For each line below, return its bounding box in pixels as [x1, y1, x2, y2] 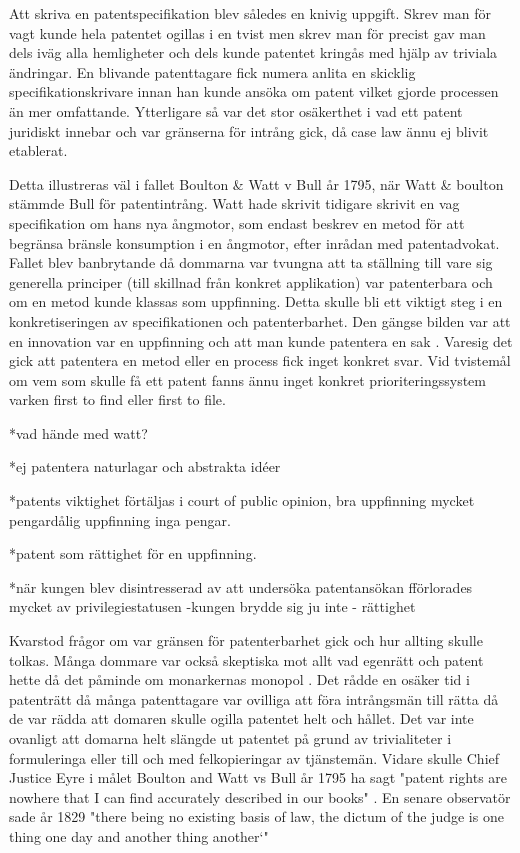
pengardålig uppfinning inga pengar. [9, 509, 231, 530]
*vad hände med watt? [9, 422, 148, 443]
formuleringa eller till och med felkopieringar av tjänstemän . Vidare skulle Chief [9, 747, 500, 768]
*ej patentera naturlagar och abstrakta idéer [9, 456, 281, 477]
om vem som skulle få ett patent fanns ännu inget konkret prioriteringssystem [9, 369, 486, 390]
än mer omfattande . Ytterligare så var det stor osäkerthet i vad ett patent [9, 100, 463, 121]
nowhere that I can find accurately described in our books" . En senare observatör [9, 786, 511, 807]
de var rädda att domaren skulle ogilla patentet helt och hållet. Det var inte [9, 708, 474, 729]
